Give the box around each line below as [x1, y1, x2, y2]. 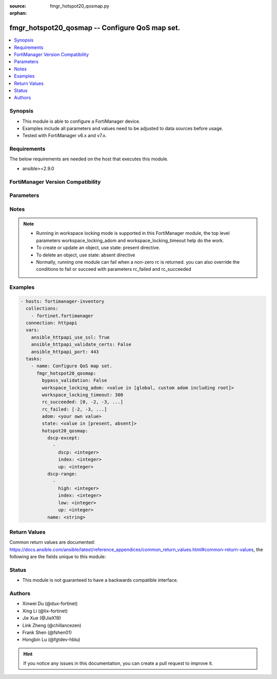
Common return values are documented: [9, 539, 95, 545]
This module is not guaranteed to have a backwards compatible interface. [22, 577, 179, 583]
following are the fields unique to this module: [9, 554, 106, 560]
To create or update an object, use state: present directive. [36, 245, 160, 251]
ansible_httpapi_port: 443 [31, 348, 100, 355]
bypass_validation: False [42, 378, 107, 383]
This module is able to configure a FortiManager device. [22, 118, 141, 124]
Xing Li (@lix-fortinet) [22, 608, 68, 614]
